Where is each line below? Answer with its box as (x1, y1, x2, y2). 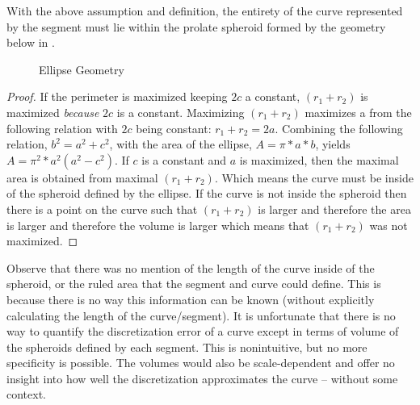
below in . (6, 34, 55, 51)
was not (369, 216, 408, 233)
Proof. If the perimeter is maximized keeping (6, 88, 228, 105)
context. (6, 386, 46, 403)
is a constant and (141, 151, 227, 168)
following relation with (6, 119, 118, 136)
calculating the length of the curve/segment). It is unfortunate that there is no (6, 307, 396, 324)
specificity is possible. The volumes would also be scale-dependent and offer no (6, 354, 395, 371)
